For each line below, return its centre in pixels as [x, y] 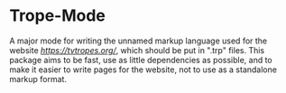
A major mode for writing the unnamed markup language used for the [138, 41]
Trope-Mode [58, 16]
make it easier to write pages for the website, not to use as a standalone [143, 70]
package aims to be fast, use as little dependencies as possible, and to [141, 60]
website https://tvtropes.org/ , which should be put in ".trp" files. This [137, 50]
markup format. [38, 79]
